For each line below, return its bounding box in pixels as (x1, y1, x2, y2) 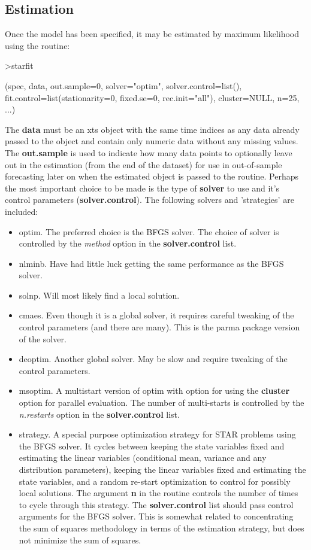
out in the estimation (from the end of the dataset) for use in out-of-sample (5, 158, 282, 171)
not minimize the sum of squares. (19, 533, 141, 546)
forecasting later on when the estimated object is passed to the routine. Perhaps (5, 170, 299, 183)
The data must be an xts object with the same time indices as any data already (5, 123, 300, 135)
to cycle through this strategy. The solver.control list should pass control (19, 498, 294, 511)
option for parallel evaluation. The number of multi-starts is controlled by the (19, 396, 304, 409)
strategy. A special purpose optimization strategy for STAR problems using (19, 428, 296, 440)
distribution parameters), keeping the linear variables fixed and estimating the (19, 463, 306, 476)
